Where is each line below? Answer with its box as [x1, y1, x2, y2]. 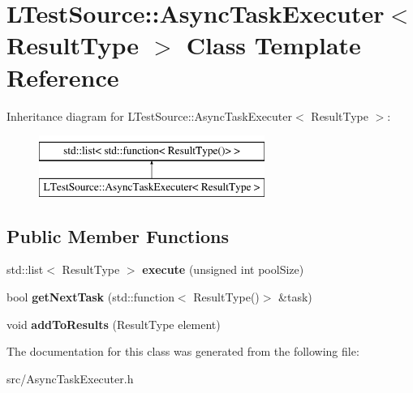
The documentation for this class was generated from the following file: [6, 343, 359, 360]
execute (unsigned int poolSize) [142, 261, 304, 278]
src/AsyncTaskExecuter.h [6, 370, 134, 387]
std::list [6, 261, 44, 278]
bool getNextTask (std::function [6, 288, 174, 305]
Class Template [186, 28, 361, 62]
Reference [6, 60, 119, 93]
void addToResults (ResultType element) [6, 315, 221, 332]
